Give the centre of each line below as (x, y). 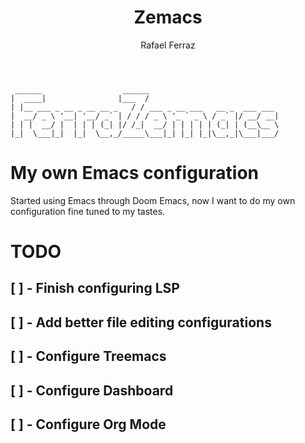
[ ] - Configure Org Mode (88, 424)
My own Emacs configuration (135, 173)
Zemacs (168, 17)
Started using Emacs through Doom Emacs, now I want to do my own (153, 200)
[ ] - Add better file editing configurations (141, 322)
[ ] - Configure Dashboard (92, 390)
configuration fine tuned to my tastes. (88, 211)
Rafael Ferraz (168, 45)
